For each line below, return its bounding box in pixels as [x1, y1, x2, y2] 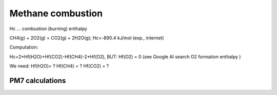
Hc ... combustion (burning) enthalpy [9, 26, 87, 32]
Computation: [9, 44, 38, 51]
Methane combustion [9, 8, 103, 19]
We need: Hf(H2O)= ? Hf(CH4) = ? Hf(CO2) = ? [9, 63, 109, 69]
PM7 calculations [9, 76, 66, 85]
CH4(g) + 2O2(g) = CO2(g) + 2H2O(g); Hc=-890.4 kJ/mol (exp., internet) [9, 35, 164, 41]
